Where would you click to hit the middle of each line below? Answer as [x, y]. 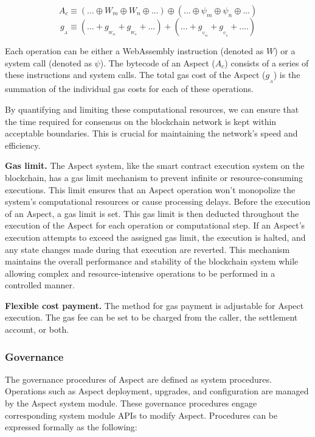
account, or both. [37, 329]
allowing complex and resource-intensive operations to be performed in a [140, 273]
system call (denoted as [48, 62]
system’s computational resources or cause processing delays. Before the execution [158, 201]
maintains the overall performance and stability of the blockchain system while [152, 261]
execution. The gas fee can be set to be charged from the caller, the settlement [151, 317]
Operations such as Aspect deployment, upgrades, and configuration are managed [157, 391]
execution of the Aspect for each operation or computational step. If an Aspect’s [155, 225]
